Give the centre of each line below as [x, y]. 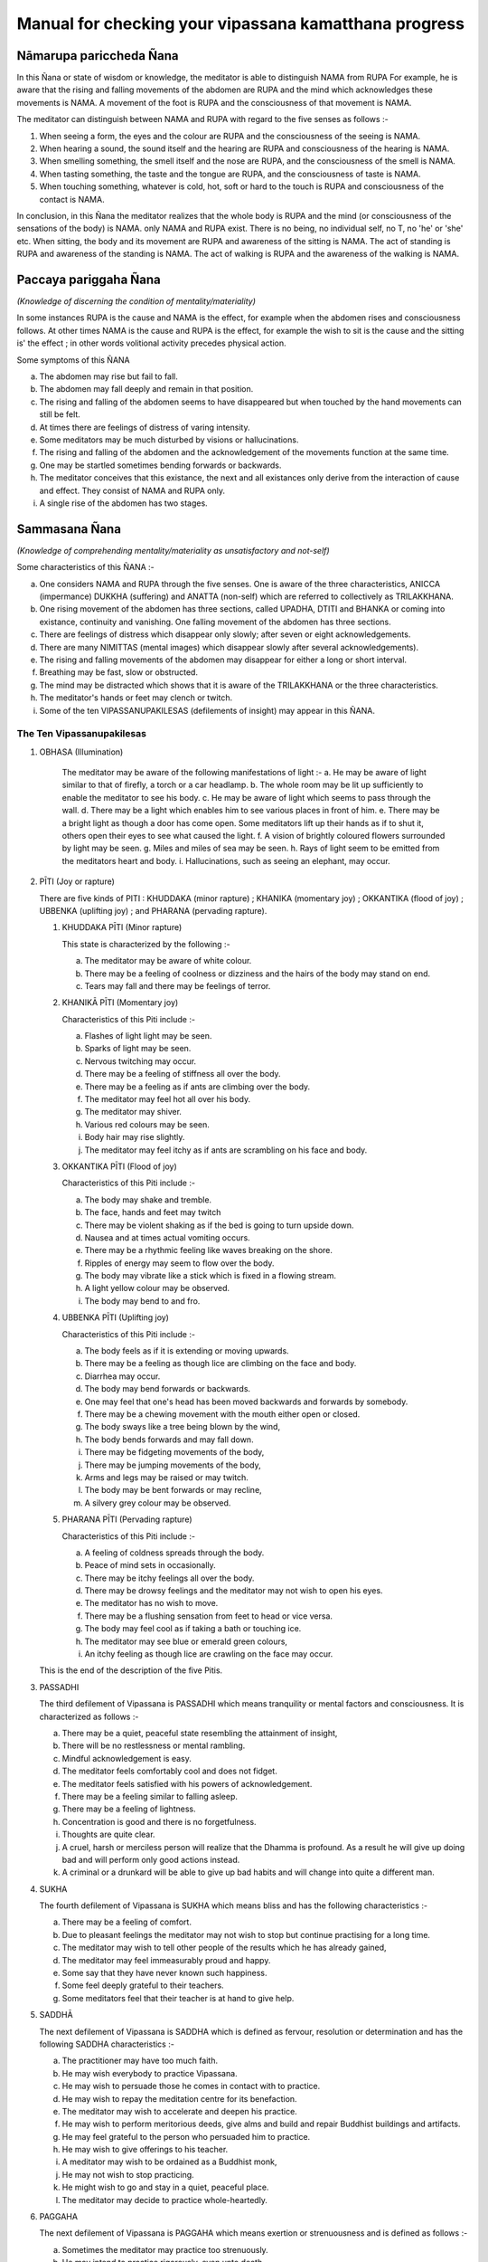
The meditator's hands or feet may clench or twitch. [136, 698]
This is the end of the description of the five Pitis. [131, 1670]
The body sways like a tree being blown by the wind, [182, 1427]
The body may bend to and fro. [142, 1301]
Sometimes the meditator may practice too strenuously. [165, 2249]
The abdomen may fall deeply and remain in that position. [146, 389]
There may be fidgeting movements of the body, [174, 1452]
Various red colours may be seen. [147, 1124]
